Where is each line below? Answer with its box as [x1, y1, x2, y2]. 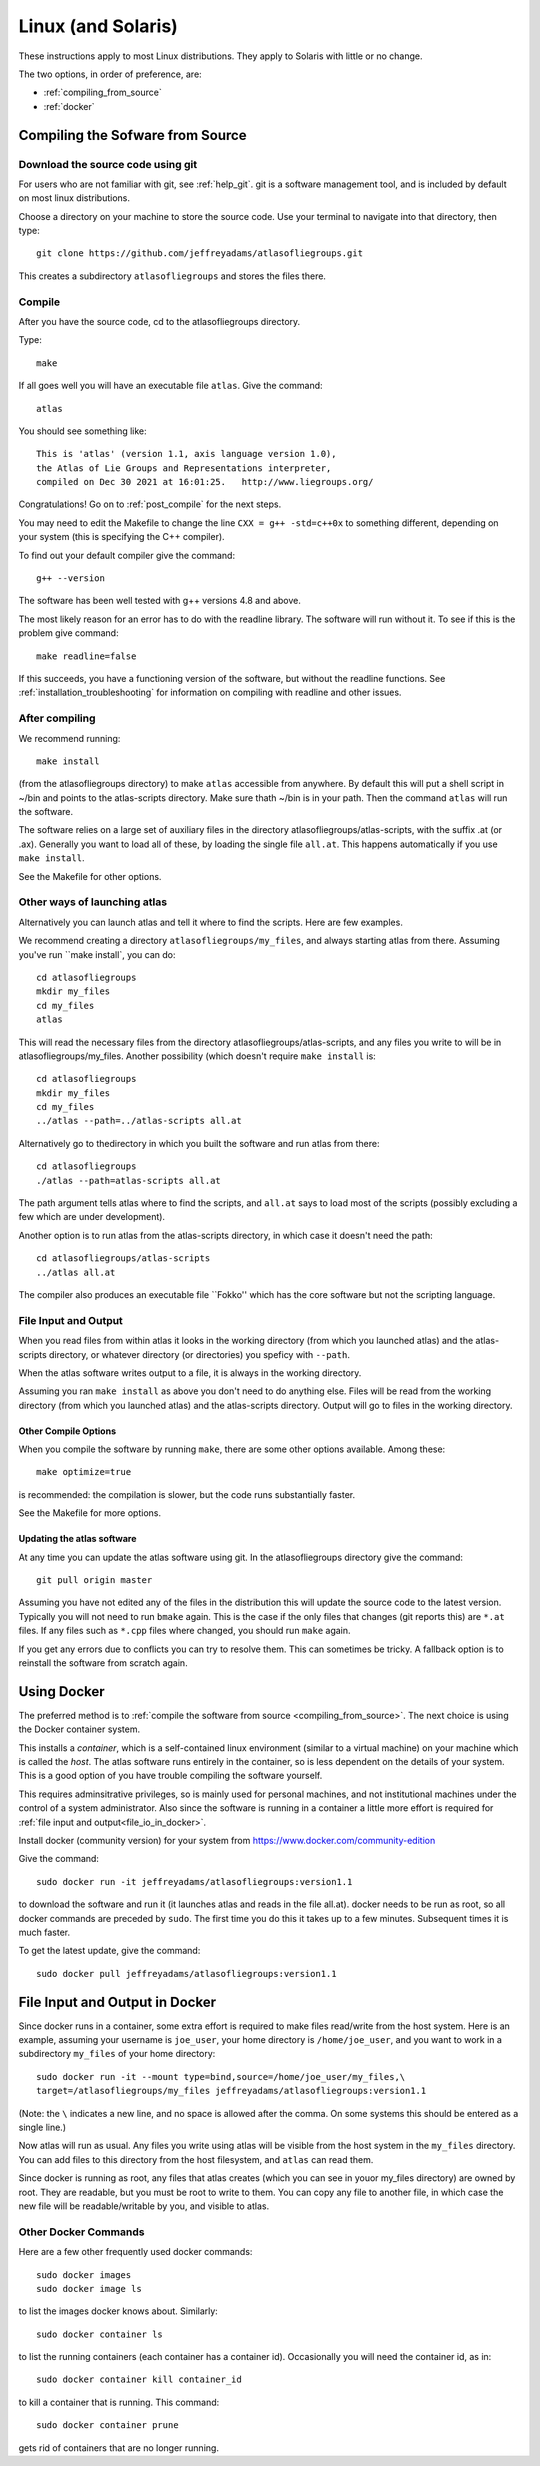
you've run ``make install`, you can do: [18, 948, 176, 960]
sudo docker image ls [36, 2283, 142, 2294]
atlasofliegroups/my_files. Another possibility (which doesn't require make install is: [18, 1050, 377, 1062]
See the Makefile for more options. [18, 1507, 162, 1519]
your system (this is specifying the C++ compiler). [18, 531, 225, 543]
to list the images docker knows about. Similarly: [18, 2305, 219, 2317]
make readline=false [36, 650, 137, 662]
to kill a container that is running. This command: [18, 2396, 220, 2408]
